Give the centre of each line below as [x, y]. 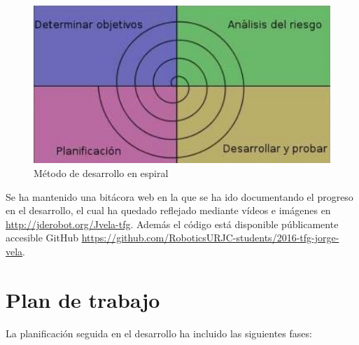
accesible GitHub [42, 238]
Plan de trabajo [83, 299]
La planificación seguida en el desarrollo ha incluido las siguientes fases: [159, 333]
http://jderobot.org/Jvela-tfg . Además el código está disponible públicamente [172, 224]
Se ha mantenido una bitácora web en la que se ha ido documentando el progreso [179, 196]
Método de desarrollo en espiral [101, 172]
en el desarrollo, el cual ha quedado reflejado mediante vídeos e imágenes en [168, 210]
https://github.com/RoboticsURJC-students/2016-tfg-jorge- [210, 238]
